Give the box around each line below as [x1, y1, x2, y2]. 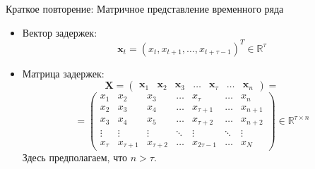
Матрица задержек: [22, 65, 105, 80]
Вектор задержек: [22, 25, 97, 39]
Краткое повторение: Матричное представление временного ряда [6, 1, 284, 15]
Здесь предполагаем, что [22, 150, 128, 165]
